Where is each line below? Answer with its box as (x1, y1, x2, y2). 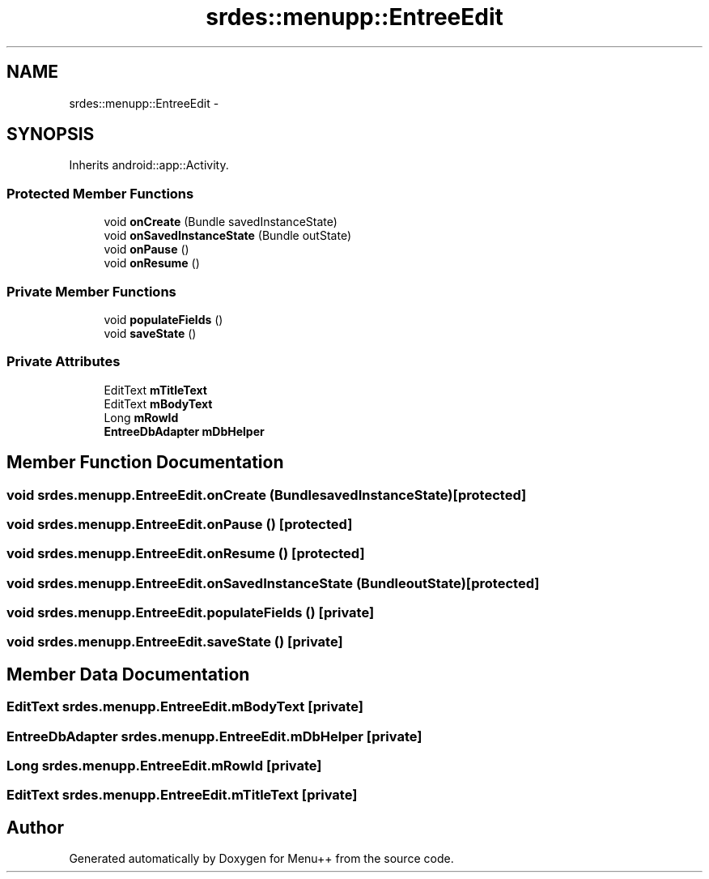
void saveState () (104, 326, 197, 340)
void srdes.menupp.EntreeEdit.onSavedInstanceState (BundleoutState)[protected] (6, 574, 540, 591)
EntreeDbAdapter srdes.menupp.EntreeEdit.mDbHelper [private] (6, 728, 422, 745)
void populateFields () (104, 312, 223, 326)
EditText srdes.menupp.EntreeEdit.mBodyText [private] (6, 698, 363, 715)
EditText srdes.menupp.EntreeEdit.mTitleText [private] (6, 787, 358, 804)
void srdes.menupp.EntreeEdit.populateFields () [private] (6, 604, 375, 621)
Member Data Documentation (6, 664, 250, 685)
